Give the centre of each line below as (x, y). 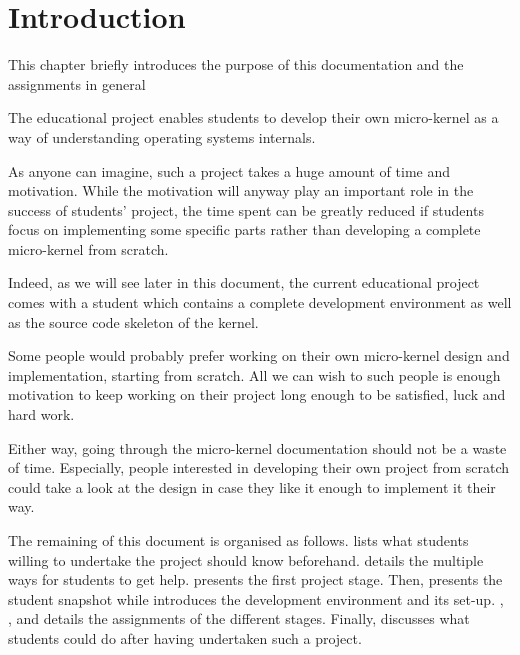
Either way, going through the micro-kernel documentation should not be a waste (257, 447)
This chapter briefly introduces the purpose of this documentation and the (236, 64)
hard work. (41, 414)
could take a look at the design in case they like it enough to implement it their (252, 486)
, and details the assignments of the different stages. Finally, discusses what (239, 618)
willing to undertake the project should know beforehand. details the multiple (246, 559)
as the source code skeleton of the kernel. (133, 321)
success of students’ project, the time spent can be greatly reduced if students (246, 209)
